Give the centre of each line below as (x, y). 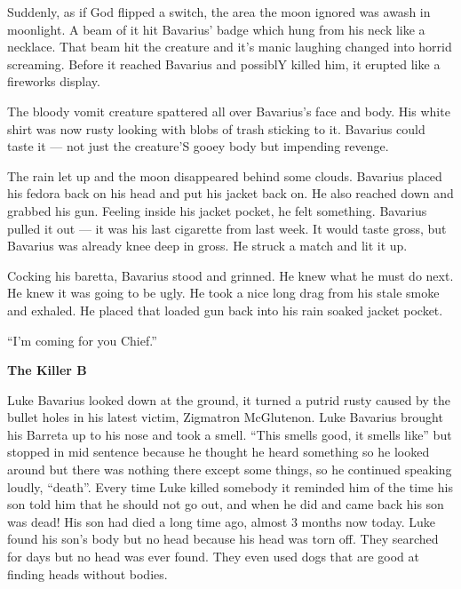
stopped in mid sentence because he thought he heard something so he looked (219, 452)
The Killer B (47, 370)
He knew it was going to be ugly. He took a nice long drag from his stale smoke (223, 293)
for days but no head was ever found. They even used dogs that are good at (213, 557)
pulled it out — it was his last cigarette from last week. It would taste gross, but (227, 228)
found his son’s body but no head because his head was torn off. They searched (223, 539)
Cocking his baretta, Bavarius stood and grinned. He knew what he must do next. (230, 275)
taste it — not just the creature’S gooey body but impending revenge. (198, 146)
